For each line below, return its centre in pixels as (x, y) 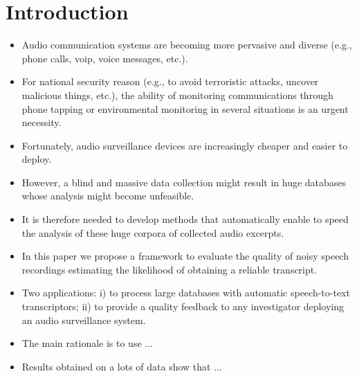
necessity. (42, 122)
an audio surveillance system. (84, 320)
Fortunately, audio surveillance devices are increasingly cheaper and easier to (185, 145)
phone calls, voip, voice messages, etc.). (105, 58)
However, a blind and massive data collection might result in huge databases (184, 182)
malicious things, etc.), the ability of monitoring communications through (177, 95)
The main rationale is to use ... (87, 343)
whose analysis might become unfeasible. (108, 196)
